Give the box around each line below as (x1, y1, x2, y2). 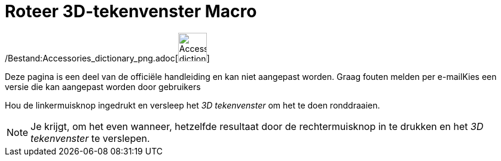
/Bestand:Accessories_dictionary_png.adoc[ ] (5, 52, 210, 63)
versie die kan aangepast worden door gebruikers (5, 81, 201, 92)
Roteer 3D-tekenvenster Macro (5, 1, 257, 21)
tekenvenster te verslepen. (30, 132, 150, 144)
